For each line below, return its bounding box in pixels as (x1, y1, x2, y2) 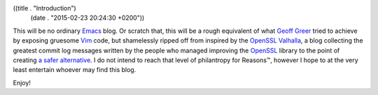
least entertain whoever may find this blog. (13, 66, 136, 74)
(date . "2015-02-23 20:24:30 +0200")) (30, 14, 145, 22)
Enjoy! (13, 78, 31, 87)
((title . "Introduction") (13, 4, 76, 12)
